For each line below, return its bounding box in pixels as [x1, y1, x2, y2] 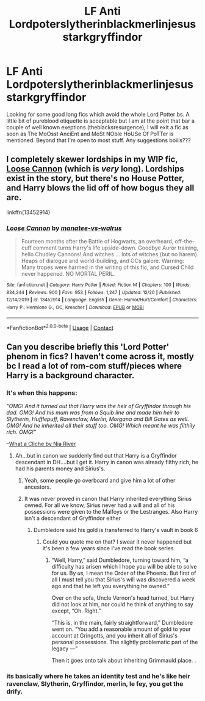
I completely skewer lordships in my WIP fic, [6, 154, 178, 165]
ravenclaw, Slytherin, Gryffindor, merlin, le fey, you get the [6, 679, 184, 688]
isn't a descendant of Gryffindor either [24, 514, 121, 522]
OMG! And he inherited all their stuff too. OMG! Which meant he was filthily [6, 422, 195, 430]
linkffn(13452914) [6, 209, 51, 216]
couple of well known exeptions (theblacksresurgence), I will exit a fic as [6, 123, 189, 131]
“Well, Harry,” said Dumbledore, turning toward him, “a [51, 556, 189, 564]
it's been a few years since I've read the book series [42, 545, 174, 552]
